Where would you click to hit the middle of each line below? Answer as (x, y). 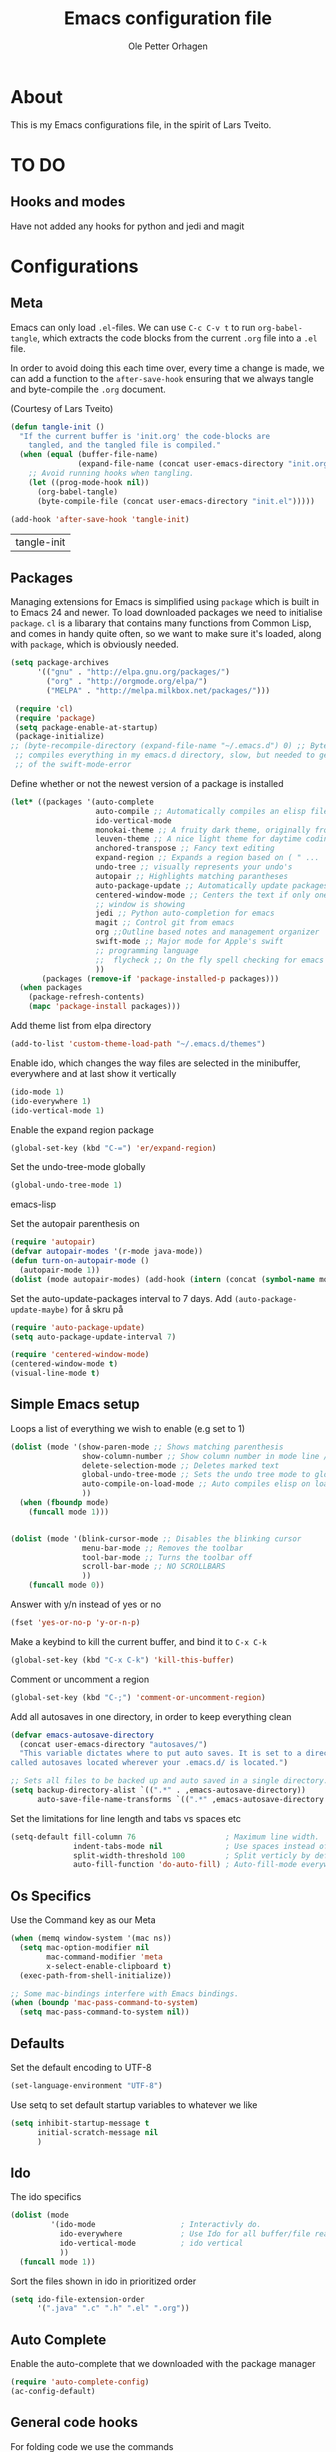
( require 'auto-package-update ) (77, 1327)
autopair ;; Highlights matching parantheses (191, 876)
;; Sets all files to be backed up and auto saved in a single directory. (169, 1781)
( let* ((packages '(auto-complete (82, 802)
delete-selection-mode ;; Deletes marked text (180, 1465)
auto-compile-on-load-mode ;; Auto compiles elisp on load (207, 1484)
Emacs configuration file (168, 18)
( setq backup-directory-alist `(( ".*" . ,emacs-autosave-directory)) (158, 1790)
